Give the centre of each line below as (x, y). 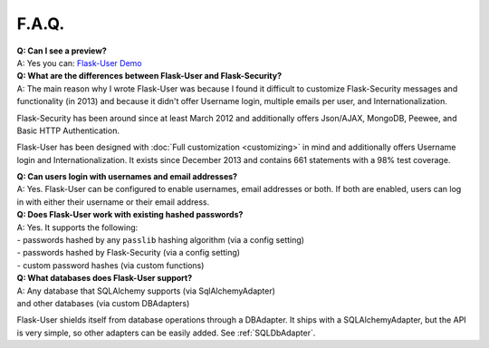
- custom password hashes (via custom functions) (110, 265)
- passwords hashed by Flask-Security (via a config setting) (128, 253)
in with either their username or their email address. (113, 202)
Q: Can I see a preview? (62, 51)
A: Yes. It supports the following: (77, 227)
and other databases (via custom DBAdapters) (103, 303)
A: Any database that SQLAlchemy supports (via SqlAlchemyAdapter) (146, 291)
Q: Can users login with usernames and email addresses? (127, 177)
